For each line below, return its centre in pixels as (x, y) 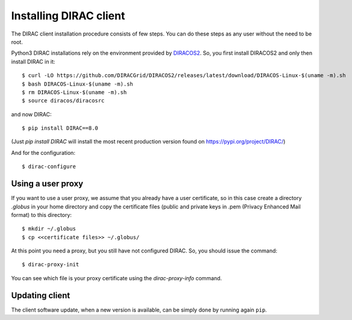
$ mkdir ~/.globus (49, 229)
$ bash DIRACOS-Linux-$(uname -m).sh (78, 84)
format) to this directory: (42, 215)
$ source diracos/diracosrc (63, 101)
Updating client (41, 295)
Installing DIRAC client (68, 16)
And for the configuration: (43, 152)
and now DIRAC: (31, 114)
